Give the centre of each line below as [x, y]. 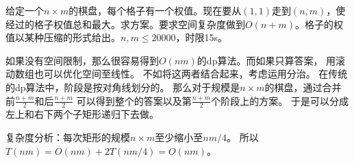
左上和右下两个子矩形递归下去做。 [82, 114]
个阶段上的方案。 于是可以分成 [280, 100]
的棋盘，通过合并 [303, 87]
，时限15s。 [202, 37]
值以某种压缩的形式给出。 [63, 37]
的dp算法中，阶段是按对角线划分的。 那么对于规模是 [123, 87]
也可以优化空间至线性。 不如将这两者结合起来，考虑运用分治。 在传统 [191, 74]
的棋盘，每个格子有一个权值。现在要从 [155, 10]
